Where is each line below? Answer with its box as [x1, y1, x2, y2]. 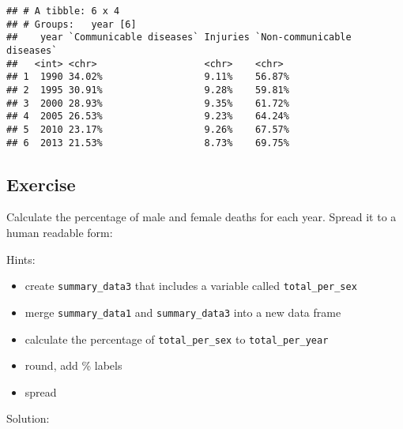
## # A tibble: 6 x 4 [6, 6, 120, 17]
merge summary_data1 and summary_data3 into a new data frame [24, 303, 341, 320]
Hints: [6, 250, 36, 267]
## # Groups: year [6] [6, 18, 137, 30]
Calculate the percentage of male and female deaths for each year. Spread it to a [6, 209, 397, 225]
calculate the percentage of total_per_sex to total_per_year [24, 330, 329, 347]
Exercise [6, 171, 76, 196]
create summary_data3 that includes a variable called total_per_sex [24, 277, 357, 294]
